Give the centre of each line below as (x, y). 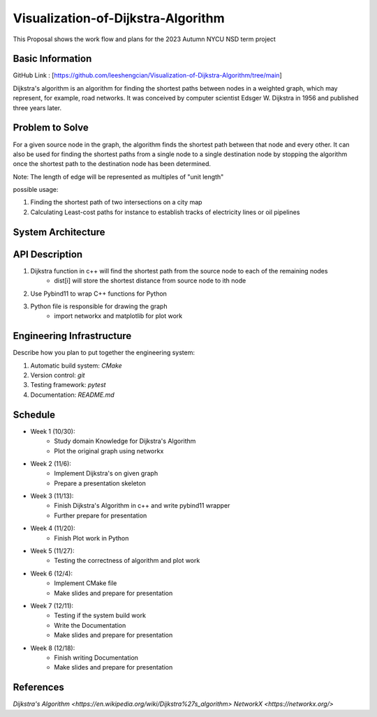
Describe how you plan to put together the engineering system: (104, 353)
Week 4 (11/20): (53, 528)
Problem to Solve (51, 128)
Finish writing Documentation (96, 657)
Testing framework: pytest (68, 385)
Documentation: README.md (72, 395)
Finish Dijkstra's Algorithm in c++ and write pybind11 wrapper (142, 506)
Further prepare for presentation (101, 515)
